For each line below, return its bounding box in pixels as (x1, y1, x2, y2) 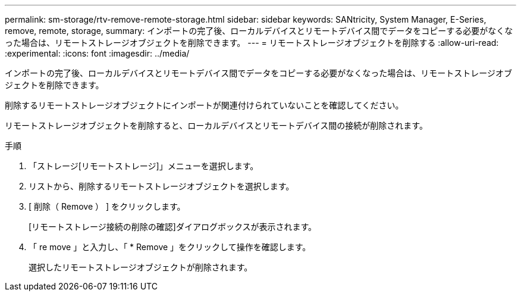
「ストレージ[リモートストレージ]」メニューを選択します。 (29, 161, 259, 171)
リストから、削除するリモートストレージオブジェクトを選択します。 (29, 181, 294, 191)
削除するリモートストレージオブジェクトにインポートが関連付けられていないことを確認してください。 (5, 100, 404, 110)
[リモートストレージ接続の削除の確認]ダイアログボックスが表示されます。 (29, 222, 317, 232)
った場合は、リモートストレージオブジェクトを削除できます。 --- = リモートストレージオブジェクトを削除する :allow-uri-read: (5, 38, 499, 48)
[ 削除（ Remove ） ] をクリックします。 (29, 201, 186, 211)
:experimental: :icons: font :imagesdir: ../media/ (5, 48, 190, 58)
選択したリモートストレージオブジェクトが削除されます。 (29, 262, 253, 272)
